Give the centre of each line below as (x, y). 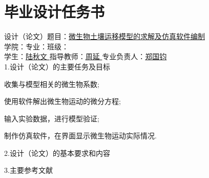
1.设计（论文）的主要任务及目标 (57, 66)
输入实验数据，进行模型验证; (52, 118)
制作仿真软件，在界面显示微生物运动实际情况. (80, 136)
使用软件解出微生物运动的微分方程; (62, 101)
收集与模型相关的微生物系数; (52, 84)
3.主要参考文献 (28, 170)
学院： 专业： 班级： (36, 46)
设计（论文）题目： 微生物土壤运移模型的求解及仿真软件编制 (104, 36)
